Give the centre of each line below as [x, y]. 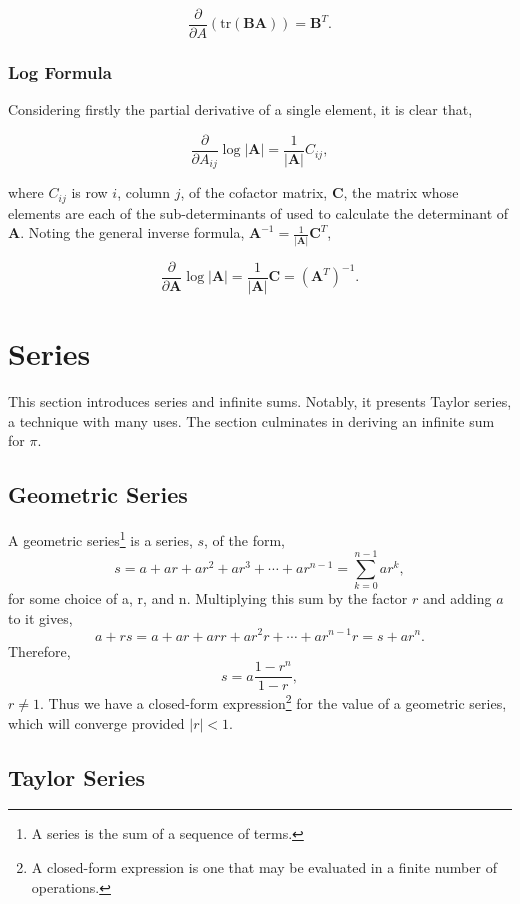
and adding [457, 598]
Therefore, [39, 650]
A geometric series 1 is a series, [100, 538]
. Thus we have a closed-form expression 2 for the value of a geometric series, [273, 701]
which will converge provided [96, 722]
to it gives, [40, 617]
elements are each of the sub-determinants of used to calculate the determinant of [258, 212]
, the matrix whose [401, 192]
